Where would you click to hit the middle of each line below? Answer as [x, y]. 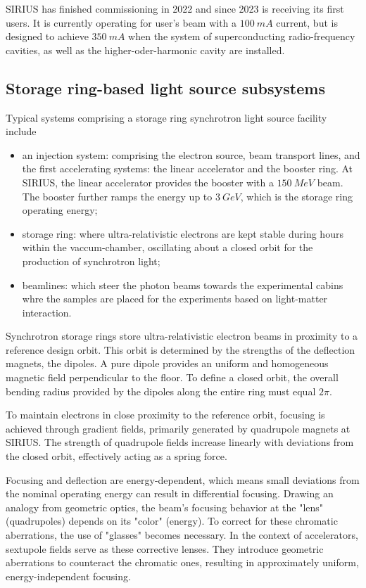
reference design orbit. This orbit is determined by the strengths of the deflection [181, 349]
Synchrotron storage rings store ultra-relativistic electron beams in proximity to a [182, 336]
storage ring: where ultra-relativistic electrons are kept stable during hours [183, 233]
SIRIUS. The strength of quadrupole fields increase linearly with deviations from [180, 442]
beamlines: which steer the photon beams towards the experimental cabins [183, 285]
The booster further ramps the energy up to [117, 196]
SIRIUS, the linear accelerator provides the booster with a [148, 182]
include [21, 131]
